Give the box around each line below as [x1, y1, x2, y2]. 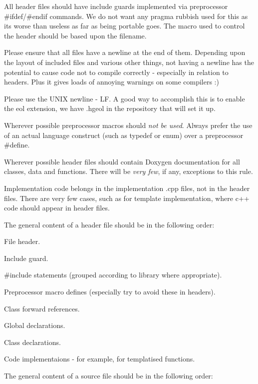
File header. [4, 236, 40, 246]
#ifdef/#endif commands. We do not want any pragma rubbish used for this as [4, 10, 248, 21]
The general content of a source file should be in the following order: [4, 370, 213, 381]
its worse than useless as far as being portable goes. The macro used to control [4, 20, 245, 31]
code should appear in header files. [4, 202, 110, 213]
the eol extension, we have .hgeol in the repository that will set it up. [4, 103, 216, 113]
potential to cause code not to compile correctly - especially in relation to [4, 66, 229, 77]
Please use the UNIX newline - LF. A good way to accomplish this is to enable [4, 93, 245, 103]
